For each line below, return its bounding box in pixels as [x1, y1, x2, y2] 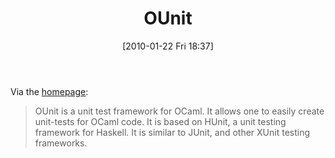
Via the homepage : [10, 85, 89, 97]
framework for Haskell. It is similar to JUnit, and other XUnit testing [34, 126, 311, 138]
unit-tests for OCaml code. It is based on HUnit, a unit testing [34, 115, 287, 127]
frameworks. [34, 137, 88, 149]
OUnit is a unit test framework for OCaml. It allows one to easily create [34, 105, 325, 117]
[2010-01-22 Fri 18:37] [122, 40, 214, 52]
